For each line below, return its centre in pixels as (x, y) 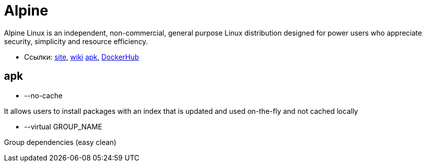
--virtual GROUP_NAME (63, 126)
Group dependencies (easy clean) (60, 142)
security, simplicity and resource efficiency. (76, 41)
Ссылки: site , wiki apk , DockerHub (82, 57)
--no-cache (43, 95)
